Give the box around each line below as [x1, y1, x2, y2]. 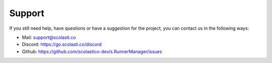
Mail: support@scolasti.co [22, 34, 76, 40]
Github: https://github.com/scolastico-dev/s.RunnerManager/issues [22, 48, 162, 54]
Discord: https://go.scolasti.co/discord [22, 41, 102, 47]
